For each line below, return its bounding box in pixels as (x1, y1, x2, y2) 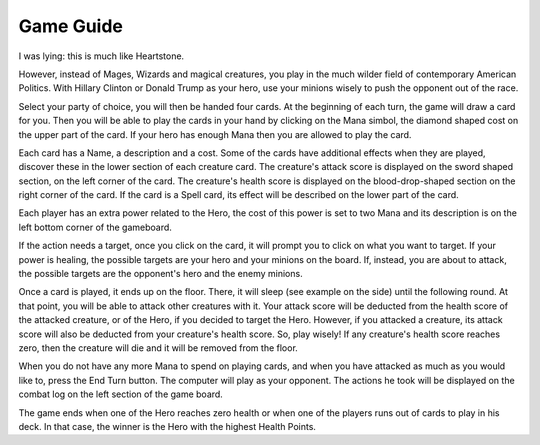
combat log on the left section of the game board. (18, 388, 224, 400)
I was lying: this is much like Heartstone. (18, 50, 185, 62)
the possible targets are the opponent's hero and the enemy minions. (18, 268, 304, 280)
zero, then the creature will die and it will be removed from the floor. (18, 341, 299, 354)
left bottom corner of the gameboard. (18, 221, 172, 233)
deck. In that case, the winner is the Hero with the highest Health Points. (18, 420, 317, 432)
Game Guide (18, 15, 124, 37)
